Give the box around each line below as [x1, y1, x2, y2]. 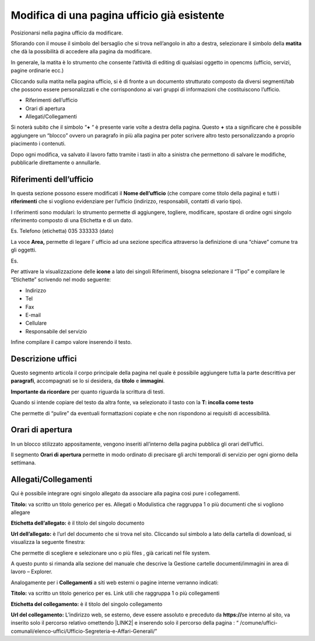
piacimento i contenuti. [10, 140, 66, 147]
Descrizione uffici [10, 354, 77, 364]
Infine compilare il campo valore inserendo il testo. [10, 339, 132, 346]
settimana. [10, 459, 36, 466]
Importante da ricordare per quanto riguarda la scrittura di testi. [10, 388, 165, 395]
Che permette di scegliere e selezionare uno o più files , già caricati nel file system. [10, 549, 211, 556]
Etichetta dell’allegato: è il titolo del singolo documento [10, 519, 145, 526]
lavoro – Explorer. [10, 568, 52, 575]
